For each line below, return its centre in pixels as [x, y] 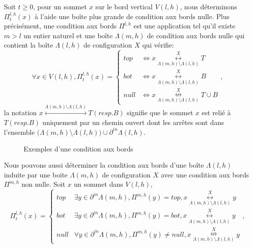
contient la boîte [28, 45]
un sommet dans [98, 184]
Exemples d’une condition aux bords [79, 148]
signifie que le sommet [160, 112]
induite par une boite [36, 174]
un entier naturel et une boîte [68, 35]
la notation [20, 112]
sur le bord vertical [124, 6]
